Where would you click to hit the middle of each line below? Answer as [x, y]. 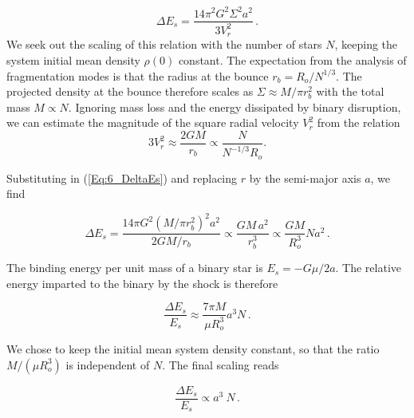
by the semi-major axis [305, 177]
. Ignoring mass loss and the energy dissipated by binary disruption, [235, 106]
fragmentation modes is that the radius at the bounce [138, 75]
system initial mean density [73, 59]
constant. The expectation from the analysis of [292, 59]
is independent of [108, 364]
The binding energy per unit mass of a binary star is [135, 268]
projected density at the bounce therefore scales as [130, 91]
